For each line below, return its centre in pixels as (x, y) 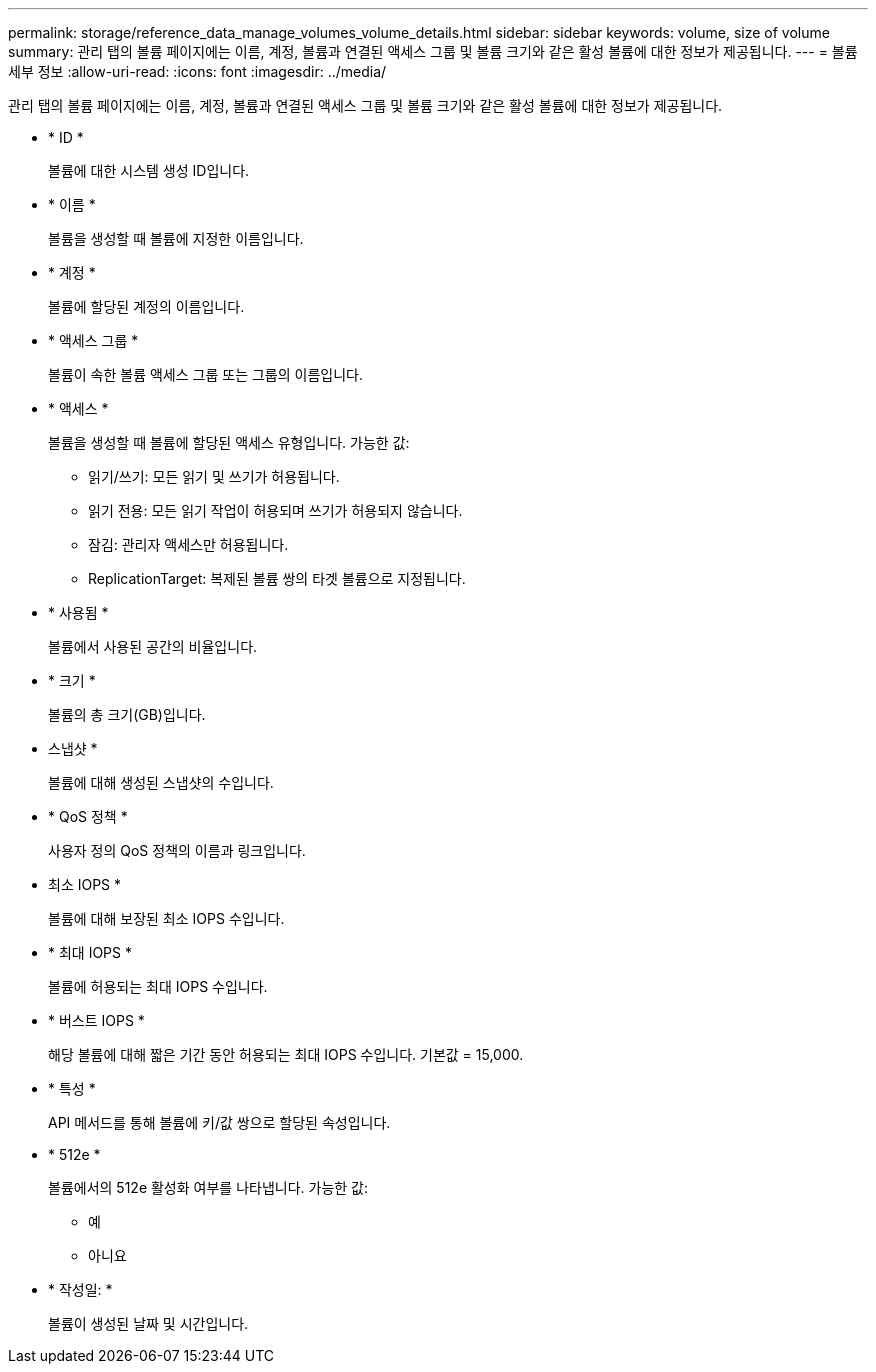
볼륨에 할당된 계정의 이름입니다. (146, 306)
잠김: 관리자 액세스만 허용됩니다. (188, 544)
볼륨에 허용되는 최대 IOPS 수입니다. (158, 986)
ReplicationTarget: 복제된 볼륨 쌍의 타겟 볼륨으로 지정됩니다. (277, 578)
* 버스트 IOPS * (96, 1020)
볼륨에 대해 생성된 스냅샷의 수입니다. (161, 782)
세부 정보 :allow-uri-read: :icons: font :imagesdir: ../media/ (197, 71)
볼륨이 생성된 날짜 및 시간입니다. (148, 1323)
